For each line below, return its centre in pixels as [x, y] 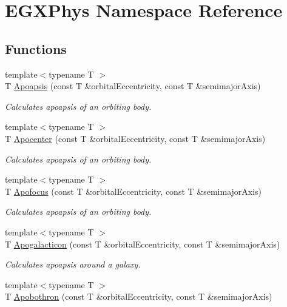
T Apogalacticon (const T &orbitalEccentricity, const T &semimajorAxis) [143, 244]
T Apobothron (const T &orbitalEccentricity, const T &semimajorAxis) [139, 296]
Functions [36, 48]
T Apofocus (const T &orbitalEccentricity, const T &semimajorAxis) [133, 191]
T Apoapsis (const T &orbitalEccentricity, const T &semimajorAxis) [133, 86]
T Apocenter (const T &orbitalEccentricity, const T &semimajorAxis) [135, 138]
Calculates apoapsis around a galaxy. [73, 264]
